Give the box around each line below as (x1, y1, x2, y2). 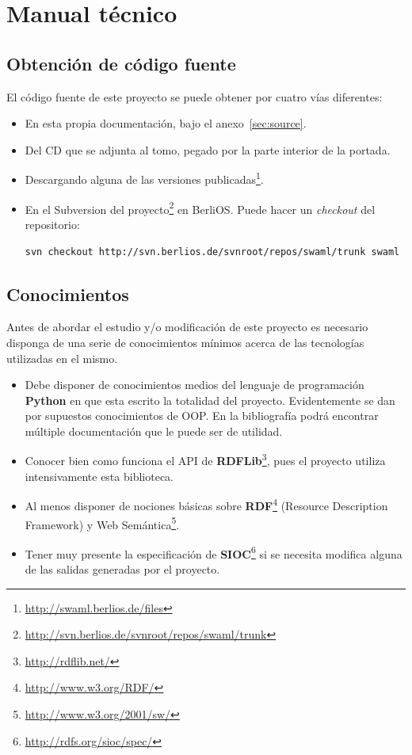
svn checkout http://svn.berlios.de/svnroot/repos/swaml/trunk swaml (25, 246, 400, 258)
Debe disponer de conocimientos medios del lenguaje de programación (25, 376, 364, 393)
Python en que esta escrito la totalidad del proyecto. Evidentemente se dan (25, 391, 395, 408)
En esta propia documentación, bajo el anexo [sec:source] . (25, 115, 307, 132)
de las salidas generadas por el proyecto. (25, 561, 220, 578)
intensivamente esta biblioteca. (25, 467, 174, 484)
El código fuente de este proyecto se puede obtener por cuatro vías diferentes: (6, 88, 383, 105)
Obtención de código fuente (6, 51, 236, 75)
